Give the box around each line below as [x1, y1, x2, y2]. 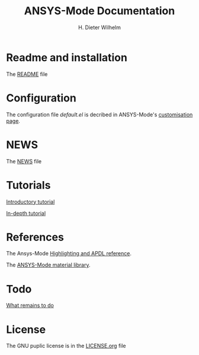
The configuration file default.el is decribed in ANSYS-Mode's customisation [6, 111, 193, 118]
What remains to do [6, 302, 54, 309]
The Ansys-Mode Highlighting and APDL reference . [6, 250, 132, 257]
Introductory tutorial [6, 198, 55, 205]
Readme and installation [6, 50, 127, 64]
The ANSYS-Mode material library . [6, 261, 91, 268]
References [6, 230, 64, 244]
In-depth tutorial [6, 210, 46, 217]
